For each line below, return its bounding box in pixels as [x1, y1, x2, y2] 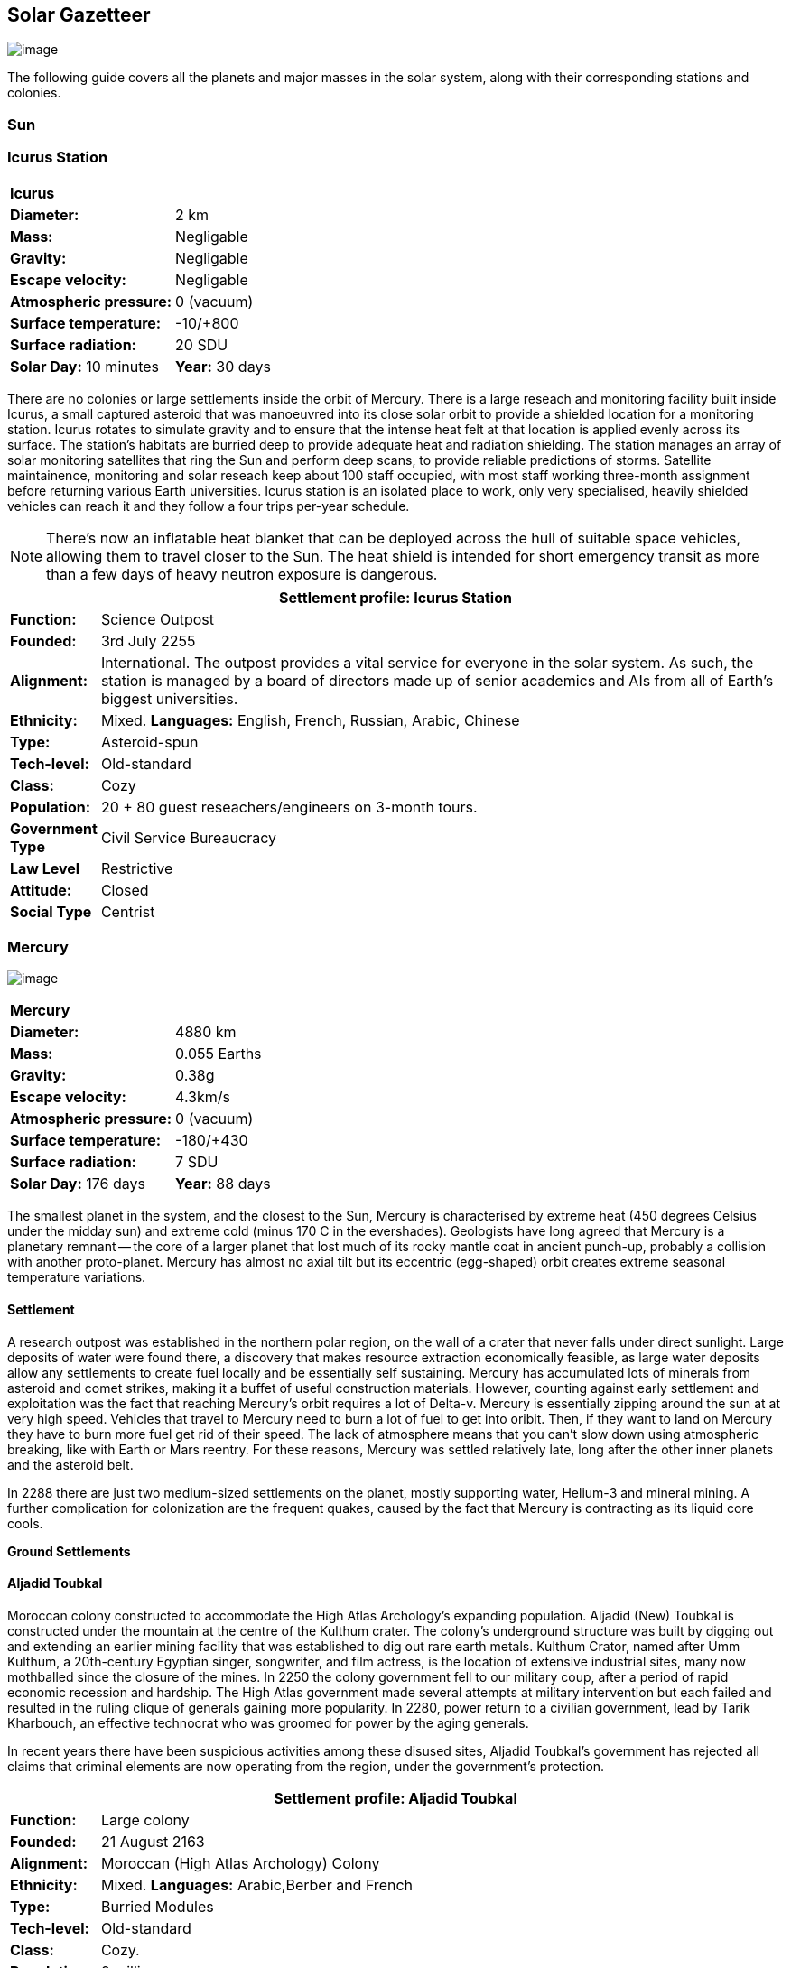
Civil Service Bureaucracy [100, 828, 277, 847]
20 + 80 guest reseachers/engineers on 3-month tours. [100, 797, 478, 816]
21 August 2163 [100, 1832, 205, 1851]
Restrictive [100, 859, 173, 877]
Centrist [100, 902, 155, 921]
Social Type [10, 902, 92, 921]
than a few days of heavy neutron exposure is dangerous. [46, 564, 438, 583]
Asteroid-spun [100, 732, 199, 751]
